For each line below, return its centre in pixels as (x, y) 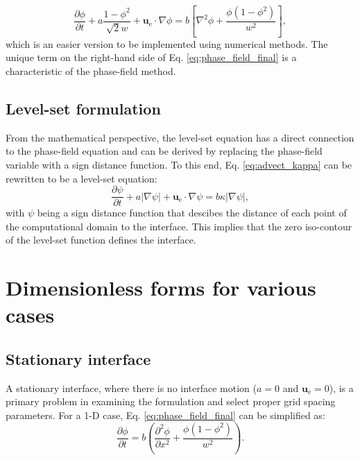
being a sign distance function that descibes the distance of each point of (192, 213)
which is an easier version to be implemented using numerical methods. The (167, 43)
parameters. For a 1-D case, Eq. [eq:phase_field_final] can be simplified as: (165, 415)
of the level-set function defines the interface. (101, 240)
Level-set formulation (83, 109)
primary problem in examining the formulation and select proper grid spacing (171, 401)
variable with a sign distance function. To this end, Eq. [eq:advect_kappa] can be (179, 165)
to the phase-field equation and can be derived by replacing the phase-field (164, 151)
